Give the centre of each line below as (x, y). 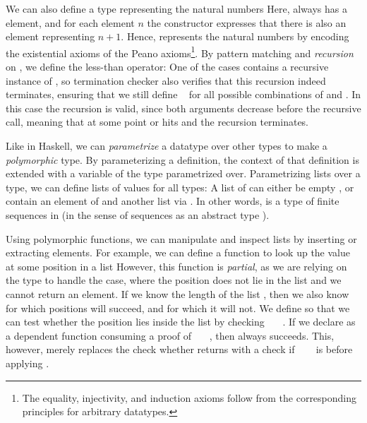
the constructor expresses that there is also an (247, 22)
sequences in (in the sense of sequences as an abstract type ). (138, 214)
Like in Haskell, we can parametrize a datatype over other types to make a (167, 145)
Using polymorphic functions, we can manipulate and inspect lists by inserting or (181, 238)
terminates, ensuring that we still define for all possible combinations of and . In (183, 94)
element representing (50, 36)
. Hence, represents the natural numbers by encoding (235, 36)
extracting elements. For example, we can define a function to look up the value (178, 252)
